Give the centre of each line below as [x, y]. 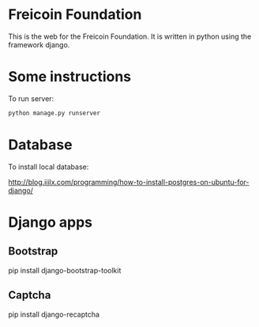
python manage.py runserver [54, 113]
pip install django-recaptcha [54, 314]
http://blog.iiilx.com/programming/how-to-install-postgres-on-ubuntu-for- [129, 182]
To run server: [31, 98]
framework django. [39, 44]
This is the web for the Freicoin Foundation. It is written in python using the [130, 36]
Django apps [51, 222]
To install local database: [49, 167]
